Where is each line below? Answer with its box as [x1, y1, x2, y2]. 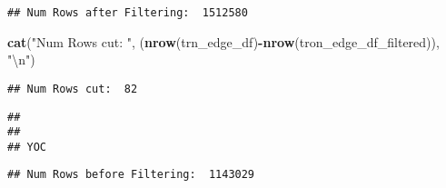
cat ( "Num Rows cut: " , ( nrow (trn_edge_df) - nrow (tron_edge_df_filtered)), [7, 32, 440, 51]
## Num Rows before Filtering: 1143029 [7, 168, 255, 182]
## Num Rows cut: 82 [7, 82, 138, 95]
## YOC [7, 140, 46, 153]
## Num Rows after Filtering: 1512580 [7, 6, 248, 19]
